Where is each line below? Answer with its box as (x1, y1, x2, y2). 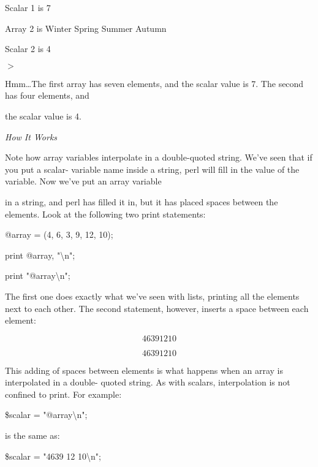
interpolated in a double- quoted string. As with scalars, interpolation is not (5, 376, 290, 389)
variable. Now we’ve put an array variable (5, 175, 162, 188)
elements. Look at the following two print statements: (5, 207, 206, 220)
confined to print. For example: (5, 387, 122, 400)
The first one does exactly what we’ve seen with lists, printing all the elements (5, 289, 300, 302)
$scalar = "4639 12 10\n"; (5, 449, 101, 462)
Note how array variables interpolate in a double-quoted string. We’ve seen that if (5, 151, 312, 164)
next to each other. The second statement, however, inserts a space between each (5, 302, 309, 314)
